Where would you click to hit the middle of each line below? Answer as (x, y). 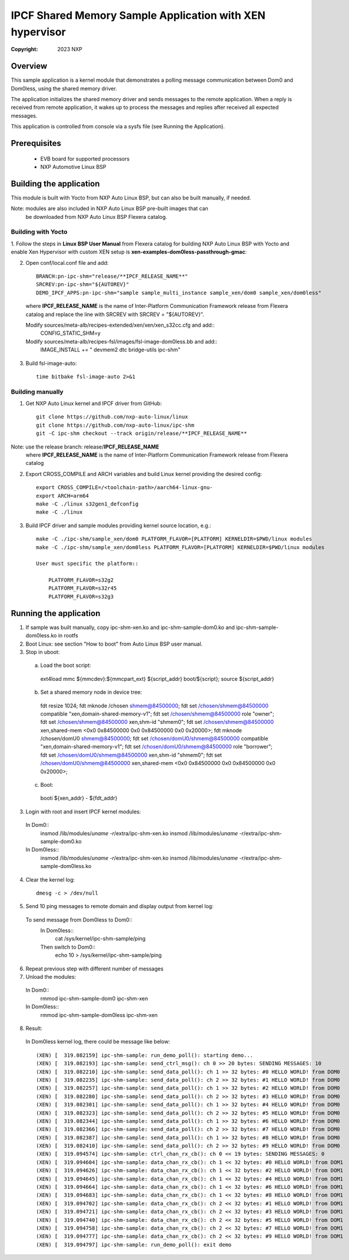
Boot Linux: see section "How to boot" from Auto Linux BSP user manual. (114, 644)
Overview (29, 66)
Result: (34, 1028)
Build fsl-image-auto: (51, 363)
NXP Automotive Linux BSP (73, 167)
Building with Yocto (39, 232)
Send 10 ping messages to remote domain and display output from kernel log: (120, 906)
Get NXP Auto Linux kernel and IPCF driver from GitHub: (94, 404)
